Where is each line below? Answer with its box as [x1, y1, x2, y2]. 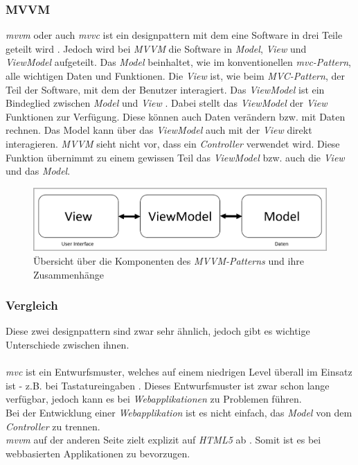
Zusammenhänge [33, 267, 104, 281]
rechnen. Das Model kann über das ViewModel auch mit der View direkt [6, 123, 312, 137]
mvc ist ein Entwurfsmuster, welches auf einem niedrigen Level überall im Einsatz [6, 365, 352, 379]
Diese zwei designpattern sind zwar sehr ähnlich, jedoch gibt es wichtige [6, 324, 310, 338]
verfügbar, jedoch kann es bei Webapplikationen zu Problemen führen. [6, 392, 302, 406]
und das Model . [6, 164, 71, 178]
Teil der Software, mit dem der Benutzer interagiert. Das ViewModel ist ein [6, 82, 325, 96]
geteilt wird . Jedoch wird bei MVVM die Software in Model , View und [6, 41, 307, 55]
